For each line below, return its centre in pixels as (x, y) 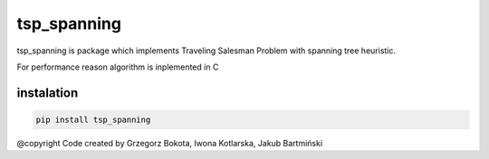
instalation (48, 93)
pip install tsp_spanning (93, 119)
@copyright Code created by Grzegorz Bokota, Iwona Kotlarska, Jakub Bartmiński (170, 143)
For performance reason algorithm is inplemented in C (118, 67)
